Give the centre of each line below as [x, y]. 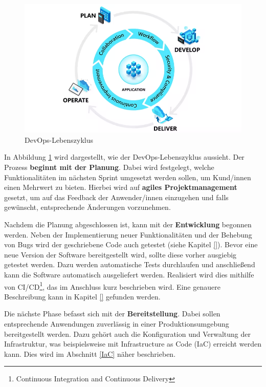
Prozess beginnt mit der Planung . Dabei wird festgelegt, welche [109, 167]
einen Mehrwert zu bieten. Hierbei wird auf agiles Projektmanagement [121, 187]
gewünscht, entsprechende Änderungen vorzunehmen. [87, 207]
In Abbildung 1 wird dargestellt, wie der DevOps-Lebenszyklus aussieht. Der [124, 157]
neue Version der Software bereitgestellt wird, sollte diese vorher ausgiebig [120, 254]
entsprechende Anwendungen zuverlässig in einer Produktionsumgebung [117, 324]
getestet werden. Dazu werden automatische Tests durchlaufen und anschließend [130, 264]
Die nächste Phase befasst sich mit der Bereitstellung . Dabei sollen [112, 314]
